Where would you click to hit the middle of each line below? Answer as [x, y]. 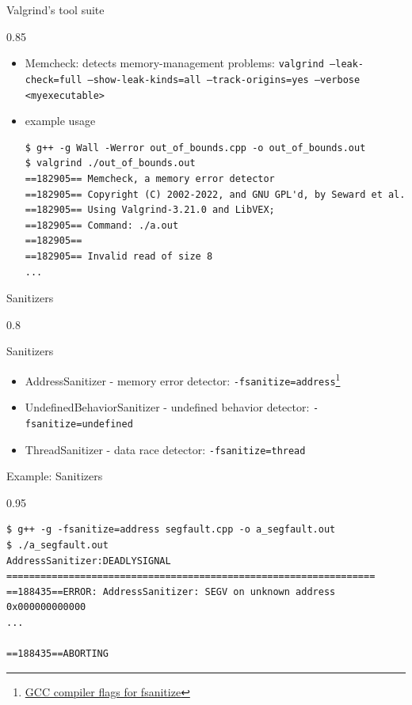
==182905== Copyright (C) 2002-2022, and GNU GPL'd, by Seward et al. [215, 194]
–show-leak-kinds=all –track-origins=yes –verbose [224, 80]
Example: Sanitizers [55, 476]
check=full [53, 80]
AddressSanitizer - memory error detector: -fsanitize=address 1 [183, 379]
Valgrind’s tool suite [55, 9]
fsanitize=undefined [79, 424]
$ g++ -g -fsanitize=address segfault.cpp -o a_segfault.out [171, 530]
